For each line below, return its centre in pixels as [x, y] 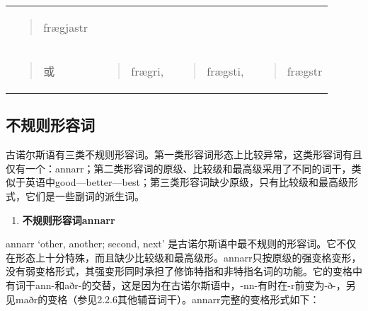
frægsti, [225, 71]
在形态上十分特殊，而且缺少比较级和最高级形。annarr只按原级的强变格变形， [184, 257]
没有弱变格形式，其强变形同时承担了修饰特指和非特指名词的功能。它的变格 [179, 271]
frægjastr [66, 27]
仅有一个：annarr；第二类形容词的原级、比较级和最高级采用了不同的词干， [179, 168]
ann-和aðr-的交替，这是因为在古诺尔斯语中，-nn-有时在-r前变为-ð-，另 [195, 284]
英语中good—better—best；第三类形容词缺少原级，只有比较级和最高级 [186, 182]
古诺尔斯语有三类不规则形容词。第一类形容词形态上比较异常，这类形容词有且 [184, 154]
